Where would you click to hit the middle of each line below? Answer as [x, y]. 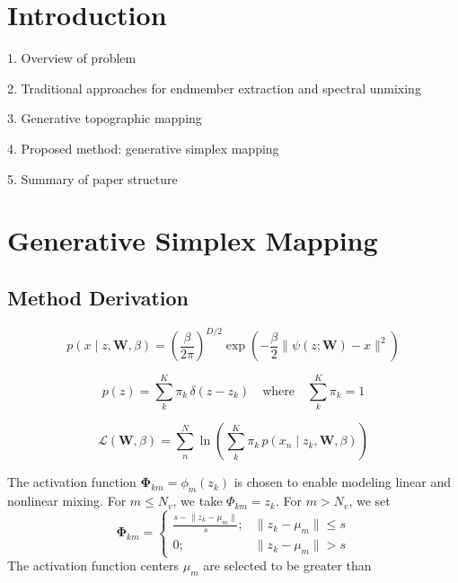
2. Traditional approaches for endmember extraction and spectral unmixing [214, 88]
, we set [370, 501]
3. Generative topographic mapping [105, 118]
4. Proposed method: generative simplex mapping [143, 148]
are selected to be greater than [287, 565]
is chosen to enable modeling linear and [342, 482]
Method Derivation [98, 297]
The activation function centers [93, 565]
